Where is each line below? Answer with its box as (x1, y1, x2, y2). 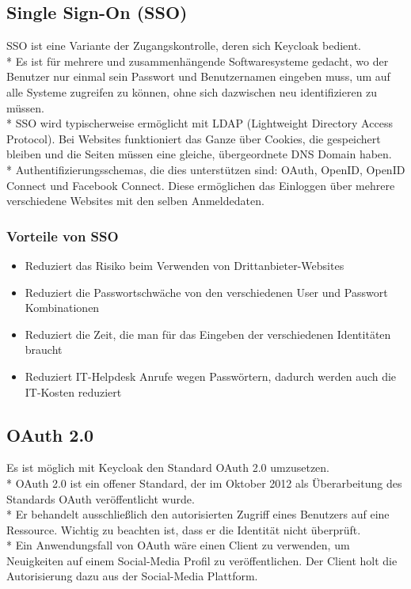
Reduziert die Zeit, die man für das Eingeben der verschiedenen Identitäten (25, 325, 391, 342)
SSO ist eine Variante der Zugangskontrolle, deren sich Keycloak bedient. (6, 37, 362, 54)
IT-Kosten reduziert (25, 383, 122, 400)
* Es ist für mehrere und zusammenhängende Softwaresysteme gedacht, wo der (6, 52, 389, 69)
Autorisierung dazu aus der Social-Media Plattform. (6, 568, 258, 584)
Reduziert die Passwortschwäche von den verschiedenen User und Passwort (25, 283, 388, 300)
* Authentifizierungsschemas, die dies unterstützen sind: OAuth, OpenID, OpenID (6, 161, 405, 177)
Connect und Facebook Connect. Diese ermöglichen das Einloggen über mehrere (6, 177, 395, 193)
